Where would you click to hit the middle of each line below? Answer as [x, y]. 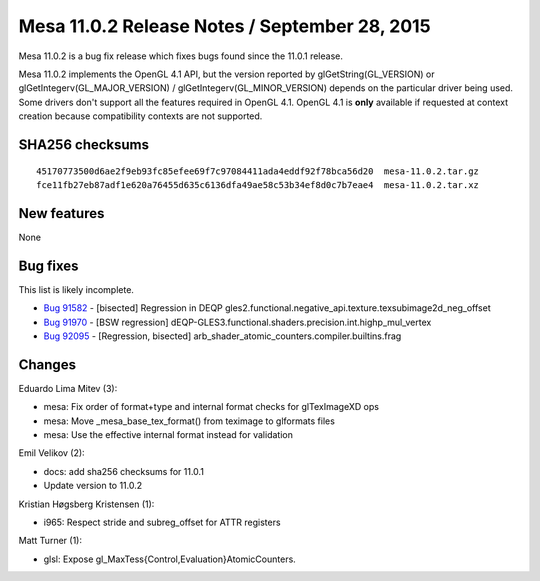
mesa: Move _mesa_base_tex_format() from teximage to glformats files [189, 421]
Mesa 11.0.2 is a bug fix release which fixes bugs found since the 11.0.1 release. [181, 56]
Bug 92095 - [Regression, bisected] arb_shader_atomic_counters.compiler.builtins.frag [222, 336]
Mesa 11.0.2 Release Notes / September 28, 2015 [224, 26]
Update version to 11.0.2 [93, 486]
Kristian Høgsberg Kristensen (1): [86, 504]
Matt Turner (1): [50, 541]
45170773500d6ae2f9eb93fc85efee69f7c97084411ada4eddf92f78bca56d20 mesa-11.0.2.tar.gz [258, 171]
